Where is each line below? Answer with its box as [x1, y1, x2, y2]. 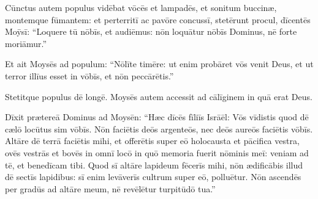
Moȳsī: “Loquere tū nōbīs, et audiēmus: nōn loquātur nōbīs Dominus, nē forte [5, 25, 297, 38]
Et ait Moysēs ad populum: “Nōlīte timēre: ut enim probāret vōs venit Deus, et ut [5, 57, 314, 70]
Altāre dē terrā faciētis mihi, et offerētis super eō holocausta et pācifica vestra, [5, 134, 300, 147]
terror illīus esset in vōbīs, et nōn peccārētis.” [5, 69, 174, 82]
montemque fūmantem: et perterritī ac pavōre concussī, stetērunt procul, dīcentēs [5, 13, 311, 26]
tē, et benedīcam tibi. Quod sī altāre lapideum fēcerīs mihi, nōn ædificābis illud [5, 158, 303, 171]
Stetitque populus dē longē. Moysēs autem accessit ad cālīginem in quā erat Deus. [5, 90, 312, 103]
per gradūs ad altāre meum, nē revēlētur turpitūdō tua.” [5, 182, 216, 195]
